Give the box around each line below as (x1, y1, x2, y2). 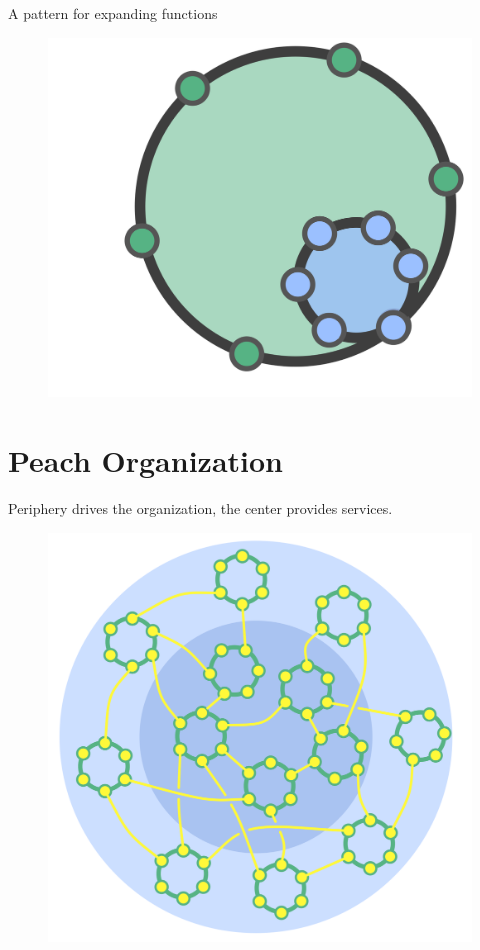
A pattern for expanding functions (8, 3, 218, 23)
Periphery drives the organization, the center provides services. (8, 498, 393, 519)
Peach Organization (8, 440, 283, 481)
